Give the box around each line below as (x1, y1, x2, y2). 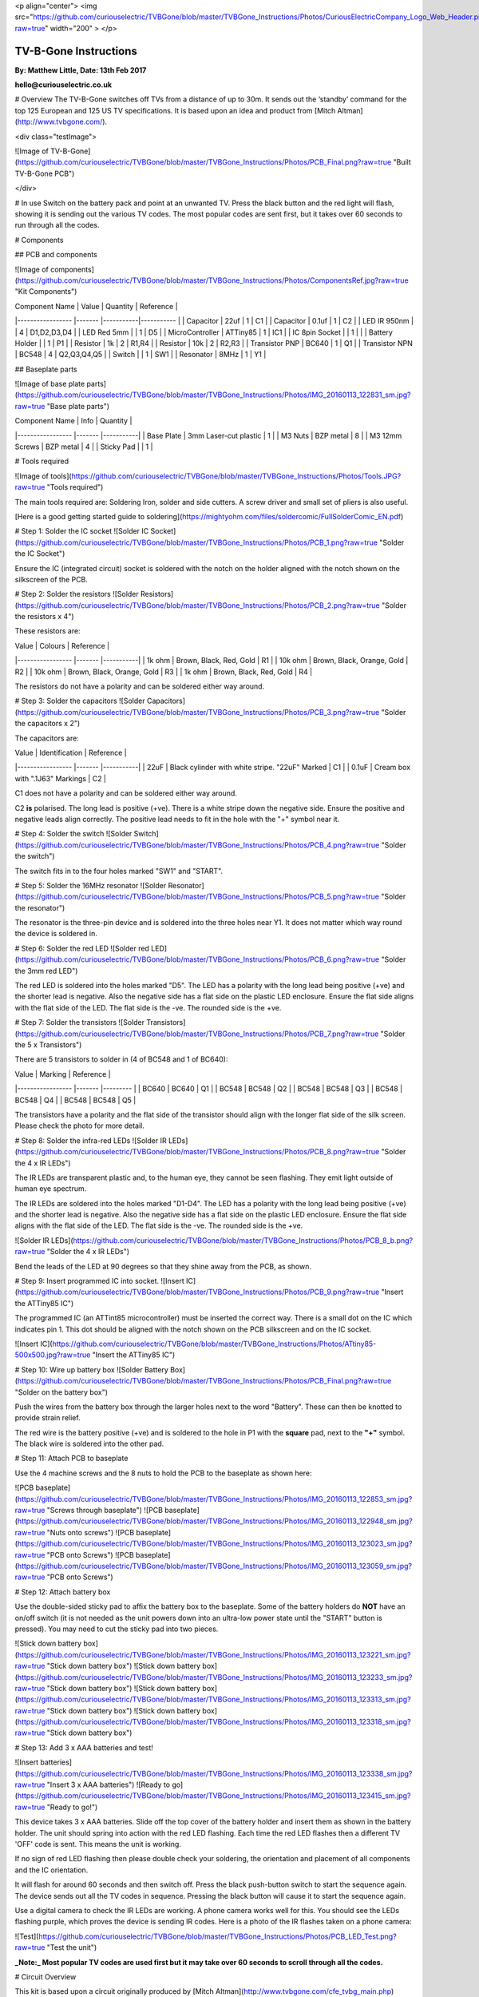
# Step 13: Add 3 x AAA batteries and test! (14, 1742, 153, 1753)
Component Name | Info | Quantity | (14, 416, 133, 426)
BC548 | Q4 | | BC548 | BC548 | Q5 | (14, 1095, 137, 1105)
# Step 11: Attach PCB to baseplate (14, 1454, 129, 1463)
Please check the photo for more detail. (14, 1121, 145, 1130)
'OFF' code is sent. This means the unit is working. (14, 1839, 181, 1848)
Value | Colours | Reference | (14, 641, 110, 650)
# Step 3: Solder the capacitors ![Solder (14, 696, 145, 706)
